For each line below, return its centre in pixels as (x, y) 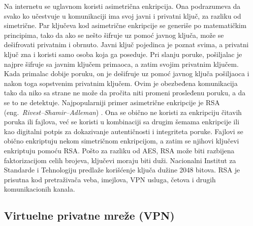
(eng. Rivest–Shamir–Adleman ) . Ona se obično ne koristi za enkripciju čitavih (123, 112)
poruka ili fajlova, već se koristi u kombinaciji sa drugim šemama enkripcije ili (122, 122)
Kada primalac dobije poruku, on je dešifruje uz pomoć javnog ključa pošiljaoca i (127, 73)
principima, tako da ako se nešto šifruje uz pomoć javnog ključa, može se (114, 35)
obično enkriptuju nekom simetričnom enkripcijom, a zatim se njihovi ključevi (122, 141)
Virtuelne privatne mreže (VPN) (89, 215)
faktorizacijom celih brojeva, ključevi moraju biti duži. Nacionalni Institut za (120, 160)
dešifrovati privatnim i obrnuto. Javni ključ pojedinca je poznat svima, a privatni (126, 44)
